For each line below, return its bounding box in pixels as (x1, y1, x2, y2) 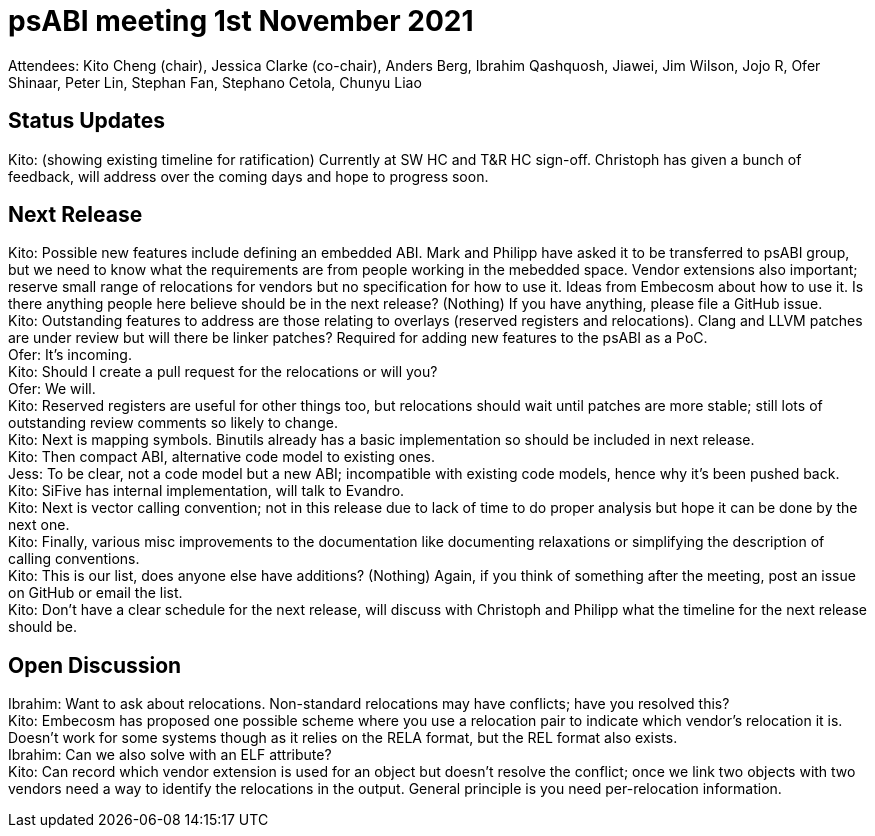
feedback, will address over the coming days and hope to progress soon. (8, 167, 489, 185)
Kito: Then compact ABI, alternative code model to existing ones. (8, 448, 435, 466)
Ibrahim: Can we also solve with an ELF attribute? (8, 746, 332, 764)
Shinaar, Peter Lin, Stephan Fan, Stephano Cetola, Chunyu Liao (8, 73, 422, 91)
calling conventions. (8, 550, 140, 568)
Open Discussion (8, 652, 182, 678)
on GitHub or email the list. (8, 584, 183, 602)
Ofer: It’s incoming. (8, 346, 132, 364)
